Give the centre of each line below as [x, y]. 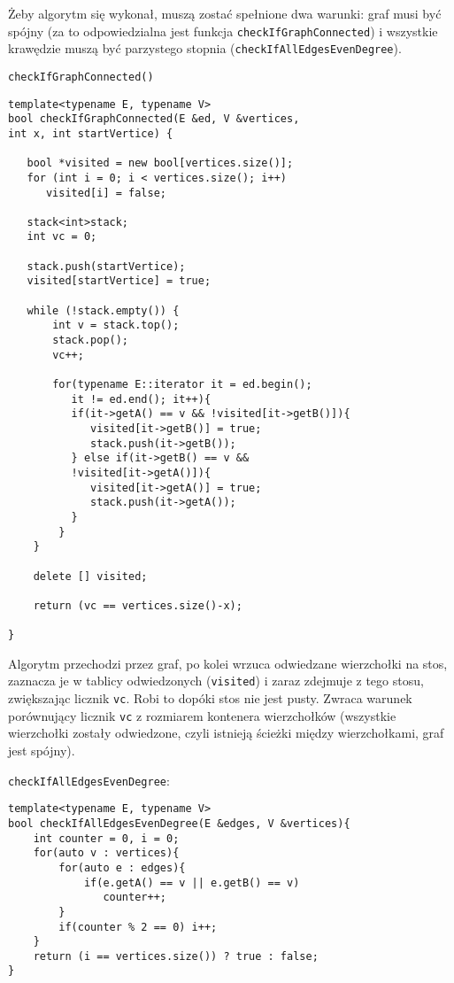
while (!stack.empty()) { [103, 310]
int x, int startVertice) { [91, 133]
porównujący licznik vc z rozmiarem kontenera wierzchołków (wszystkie [202, 715]
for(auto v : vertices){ [106, 853]
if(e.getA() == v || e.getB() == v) [192, 882]
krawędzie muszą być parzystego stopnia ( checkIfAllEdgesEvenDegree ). [205, 48]
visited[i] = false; [106, 193]
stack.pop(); [91, 341]
